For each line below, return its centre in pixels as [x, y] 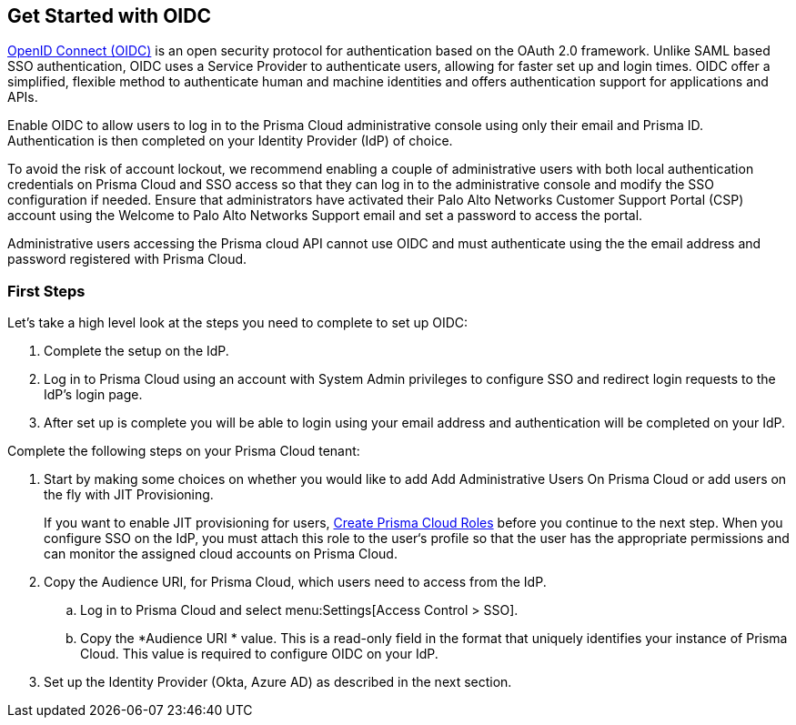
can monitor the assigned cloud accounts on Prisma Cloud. [221, 554]
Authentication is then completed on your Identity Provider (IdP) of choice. [230, 141]
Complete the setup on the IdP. [136, 351]
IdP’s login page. [93, 395]
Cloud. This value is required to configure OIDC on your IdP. [259, 654]
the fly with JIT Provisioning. [129, 495]
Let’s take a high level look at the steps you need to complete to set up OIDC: [238, 323]
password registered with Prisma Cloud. [127, 259]
